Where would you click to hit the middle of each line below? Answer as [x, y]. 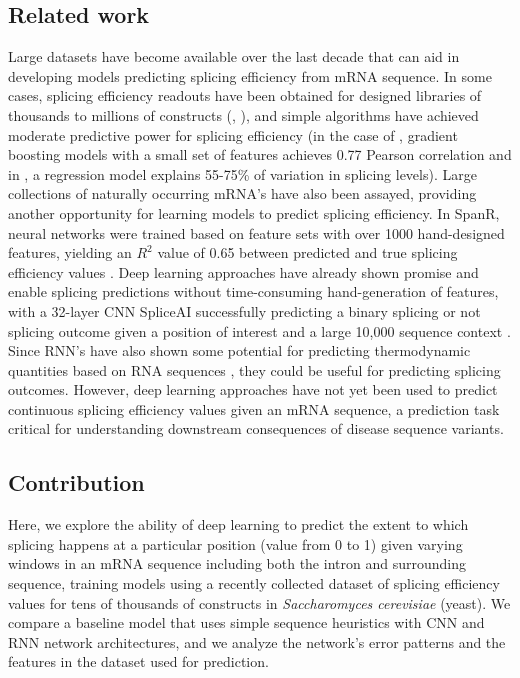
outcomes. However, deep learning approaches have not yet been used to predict [253, 389]
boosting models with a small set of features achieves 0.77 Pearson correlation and [260, 154]
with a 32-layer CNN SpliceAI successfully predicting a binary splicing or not [244, 310]
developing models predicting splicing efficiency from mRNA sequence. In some [250, 75]
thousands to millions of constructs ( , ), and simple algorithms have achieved [243, 114]
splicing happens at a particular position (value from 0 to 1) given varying [235, 543]
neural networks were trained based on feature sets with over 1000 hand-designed [256, 232]
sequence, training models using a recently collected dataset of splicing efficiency [254, 583]
